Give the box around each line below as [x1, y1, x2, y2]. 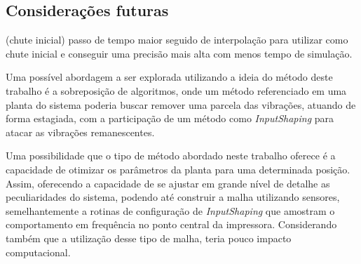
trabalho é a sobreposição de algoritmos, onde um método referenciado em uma [6, 83, 347, 98]
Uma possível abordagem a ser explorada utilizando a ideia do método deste [6, 70, 333, 84]
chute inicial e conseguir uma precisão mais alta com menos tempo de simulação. [6, 46, 353, 60]
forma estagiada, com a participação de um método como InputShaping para [6, 111, 334, 126]
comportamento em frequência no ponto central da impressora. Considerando [6, 217, 337, 232]
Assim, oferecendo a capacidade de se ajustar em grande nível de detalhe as [6, 176, 330, 190]
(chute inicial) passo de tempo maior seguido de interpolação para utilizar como [6, 32, 348, 47]
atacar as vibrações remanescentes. [6, 124, 155, 139]
